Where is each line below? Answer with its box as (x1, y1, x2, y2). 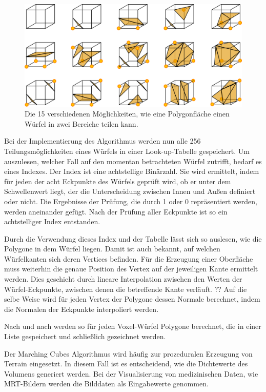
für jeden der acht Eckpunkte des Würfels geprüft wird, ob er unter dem (4, 175, 231, 186)
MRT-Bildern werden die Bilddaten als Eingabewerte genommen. (4, 378, 209, 389)
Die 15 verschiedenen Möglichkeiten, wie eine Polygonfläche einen (25, 108, 230, 119)
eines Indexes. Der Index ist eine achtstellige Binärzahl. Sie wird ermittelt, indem (4, 166, 259, 177)
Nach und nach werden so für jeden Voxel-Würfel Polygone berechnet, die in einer (4, 321, 261, 331)
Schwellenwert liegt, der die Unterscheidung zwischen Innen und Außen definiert (4, 186, 256, 197)
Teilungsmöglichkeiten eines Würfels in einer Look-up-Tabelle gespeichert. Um (4, 145, 250, 156)
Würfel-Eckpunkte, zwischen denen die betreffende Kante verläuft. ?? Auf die (4, 283, 247, 294)
